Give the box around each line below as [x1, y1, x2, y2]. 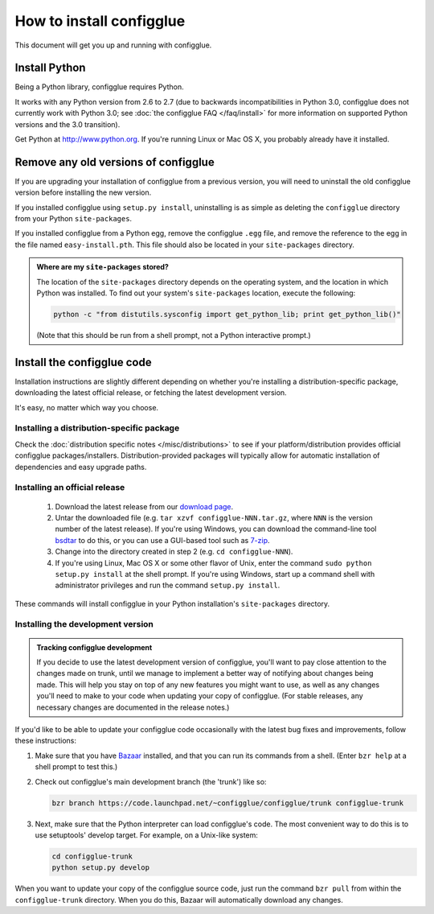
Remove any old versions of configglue [14, 155, 215, 169]
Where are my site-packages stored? [36, 262, 169, 272]
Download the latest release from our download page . [55, 501, 234, 511]
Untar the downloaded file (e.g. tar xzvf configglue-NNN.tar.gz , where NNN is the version [55, 513, 373, 522]
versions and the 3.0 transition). [14, 119, 121, 129]
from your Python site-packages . [14, 214, 133, 224]
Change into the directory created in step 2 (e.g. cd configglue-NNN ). [55, 547, 293, 557]
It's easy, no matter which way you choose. [14, 402, 159, 412]
